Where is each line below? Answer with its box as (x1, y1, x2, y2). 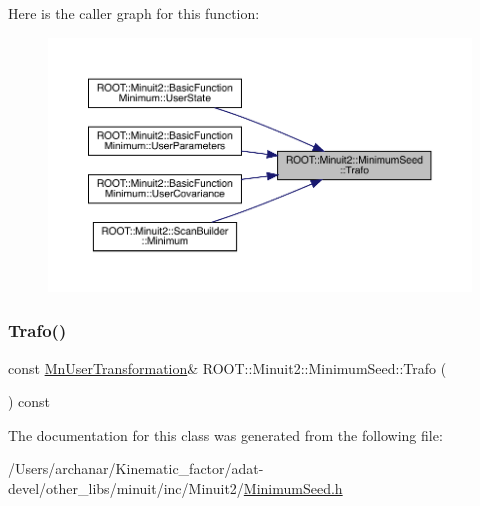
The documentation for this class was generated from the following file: (8, 424, 443, 445)
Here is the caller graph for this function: (8, 3, 260, 23)
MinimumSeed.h (243, 477, 343, 498)
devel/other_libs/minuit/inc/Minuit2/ (8, 477, 244, 498)
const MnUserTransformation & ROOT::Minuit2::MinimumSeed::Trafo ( (8, 357, 447, 378)
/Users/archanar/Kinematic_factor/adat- (8, 458, 264, 479)
